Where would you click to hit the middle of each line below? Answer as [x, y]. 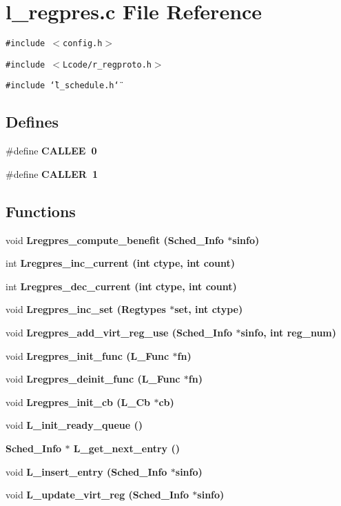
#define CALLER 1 [52, 173]
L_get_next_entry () [126, 448]
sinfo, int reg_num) [289, 333]
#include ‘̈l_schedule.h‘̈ [62, 86]
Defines [32, 122]
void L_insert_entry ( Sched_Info [86, 471]
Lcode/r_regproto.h [107, 64]
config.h [83, 44]
